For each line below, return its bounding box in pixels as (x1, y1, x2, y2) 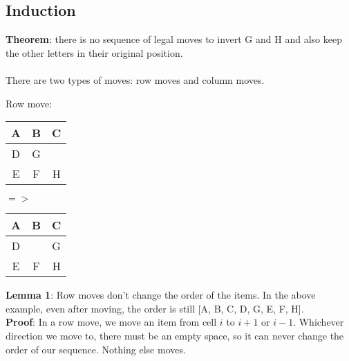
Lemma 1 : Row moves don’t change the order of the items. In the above (6, 288, 316, 302)
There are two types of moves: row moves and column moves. (6, 72, 265, 87)
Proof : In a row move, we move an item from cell (6, 315, 217, 329)
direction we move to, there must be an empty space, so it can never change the (6, 328, 344, 342)
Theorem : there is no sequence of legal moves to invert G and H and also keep (6, 32, 342, 46)
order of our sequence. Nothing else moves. (6, 342, 186, 356)
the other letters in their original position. (6, 45, 183, 60)
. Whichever (293, 315, 344, 329)
